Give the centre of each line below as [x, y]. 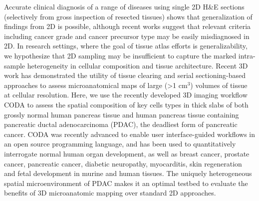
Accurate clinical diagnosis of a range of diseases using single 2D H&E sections [124, 6]
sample [15, 65]
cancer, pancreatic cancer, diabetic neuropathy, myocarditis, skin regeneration [123, 163]
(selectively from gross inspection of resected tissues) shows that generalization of [128, 16]
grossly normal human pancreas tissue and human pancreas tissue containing [122, 114]
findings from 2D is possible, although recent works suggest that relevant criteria [128, 26]
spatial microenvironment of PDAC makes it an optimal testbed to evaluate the [126, 183]
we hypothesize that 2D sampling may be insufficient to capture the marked [120, 55]
